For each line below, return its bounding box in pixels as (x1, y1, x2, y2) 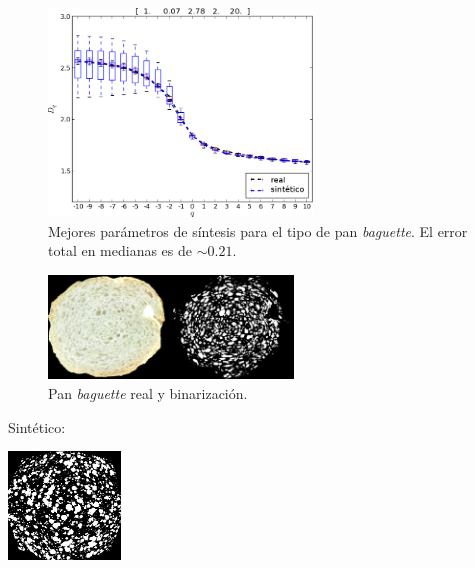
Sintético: (8, 416, 66, 437)
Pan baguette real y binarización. (48, 382, 248, 403)
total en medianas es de (48, 240, 193, 261)
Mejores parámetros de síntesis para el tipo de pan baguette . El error (48, 220, 468, 241)
